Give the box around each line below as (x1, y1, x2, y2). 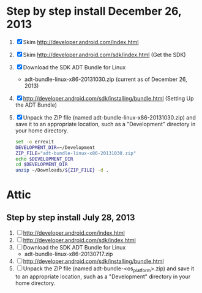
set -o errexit (15, 139, 54, 145)
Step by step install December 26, (6, 4, 182, 18)
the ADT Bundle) (15, 101, 57, 108)
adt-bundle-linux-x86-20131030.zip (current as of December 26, (24, 75, 188, 83)
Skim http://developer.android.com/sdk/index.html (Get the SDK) (23, 51, 186, 58)
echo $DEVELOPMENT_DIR (15, 156, 73, 162)
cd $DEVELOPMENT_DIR (15, 161, 68, 168)
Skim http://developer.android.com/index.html (23, 38, 139, 45)
